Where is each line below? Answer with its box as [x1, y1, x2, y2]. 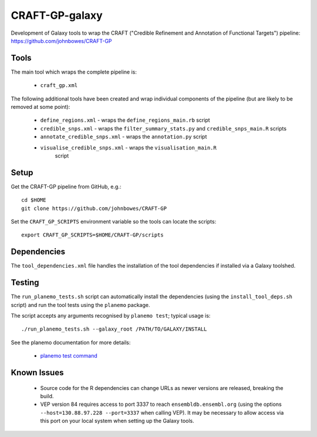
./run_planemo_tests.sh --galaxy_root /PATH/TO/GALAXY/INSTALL [21, 326, 207, 332]
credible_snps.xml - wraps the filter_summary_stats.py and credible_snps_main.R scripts [40, 125, 287, 132]
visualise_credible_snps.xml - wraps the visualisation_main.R [40, 144, 217, 151]
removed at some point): [11, 104, 70, 111]
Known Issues [11, 368, 64, 378]
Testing [11, 278, 39, 288]
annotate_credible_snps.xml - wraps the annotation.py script [40, 133, 207, 141]
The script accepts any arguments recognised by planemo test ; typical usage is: [11, 312, 211, 319]
